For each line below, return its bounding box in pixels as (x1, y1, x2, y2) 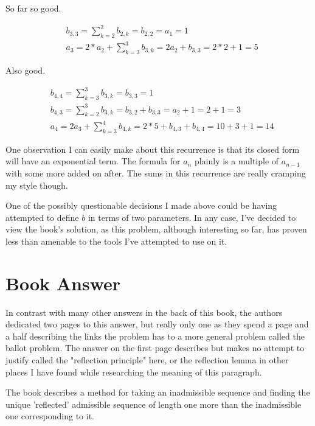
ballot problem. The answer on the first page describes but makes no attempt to (5, 341, 305, 354)
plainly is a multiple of (194, 155, 279, 167)
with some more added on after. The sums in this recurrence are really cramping (5, 167, 306, 180)
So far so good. (5, 2, 61, 14)
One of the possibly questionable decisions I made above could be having (5, 199, 277, 212)
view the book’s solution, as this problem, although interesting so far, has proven (5, 223, 307, 236)
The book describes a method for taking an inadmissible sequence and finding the (5, 386, 310, 399)
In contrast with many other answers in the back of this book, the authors (5, 306, 283, 318)
